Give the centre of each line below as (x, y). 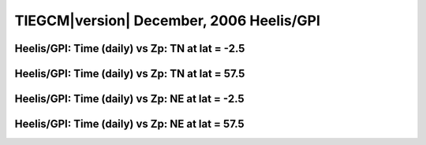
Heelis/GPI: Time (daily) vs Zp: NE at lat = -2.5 (129, 99)
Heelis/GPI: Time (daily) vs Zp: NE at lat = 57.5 (129, 124)
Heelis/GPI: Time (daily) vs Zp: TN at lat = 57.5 (130, 74)
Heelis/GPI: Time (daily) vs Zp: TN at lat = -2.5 (130, 48)
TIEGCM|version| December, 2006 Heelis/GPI (168, 20)
